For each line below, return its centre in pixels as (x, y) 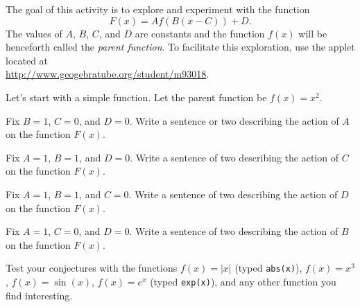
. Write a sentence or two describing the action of (234, 120)
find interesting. (39, 295)
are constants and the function (200, 33)
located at (27, 60)
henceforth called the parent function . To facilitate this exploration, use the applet (180, 47)
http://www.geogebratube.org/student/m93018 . (108, 74)
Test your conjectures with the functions (92, 268)
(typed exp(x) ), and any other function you (243, 281)
